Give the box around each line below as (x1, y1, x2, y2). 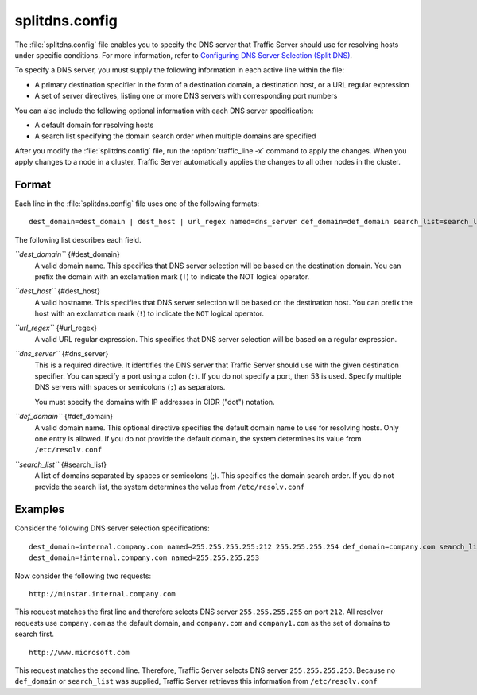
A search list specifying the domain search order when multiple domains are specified (34, 131, 316, 141)
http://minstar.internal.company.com (29, 589, 176, 599)
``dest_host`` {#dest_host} (14, 286, 101, 296)
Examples (14, 503, 65, 516)
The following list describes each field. (14, 235, 142, 244)
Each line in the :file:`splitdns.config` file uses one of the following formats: (14, 199, 260, 208)
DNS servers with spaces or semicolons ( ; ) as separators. (34, 382, 226, 392)
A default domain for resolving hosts (34, 120, 154, 130)
